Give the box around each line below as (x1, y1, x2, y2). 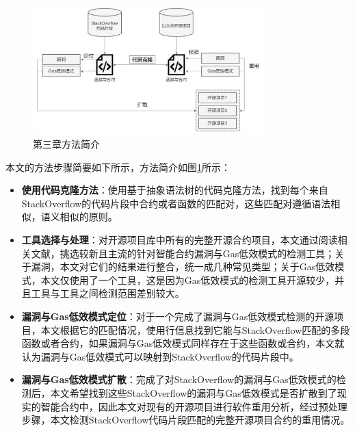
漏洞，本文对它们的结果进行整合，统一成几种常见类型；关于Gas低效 (31, 259, 335, 274)
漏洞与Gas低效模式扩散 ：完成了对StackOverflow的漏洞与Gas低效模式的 (21, 372, 337, 387)
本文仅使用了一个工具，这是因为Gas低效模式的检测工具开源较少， (40, 272, 335, 287)
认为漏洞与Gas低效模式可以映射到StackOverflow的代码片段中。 (21, 349, 299, 363)
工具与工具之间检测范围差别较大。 (31, 286, 185, 300)
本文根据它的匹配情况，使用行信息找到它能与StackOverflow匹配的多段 (40, 322, 350, 337)
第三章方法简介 (33, 137, 100, 151)
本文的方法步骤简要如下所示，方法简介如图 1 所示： (5, 159, 231, 174)
